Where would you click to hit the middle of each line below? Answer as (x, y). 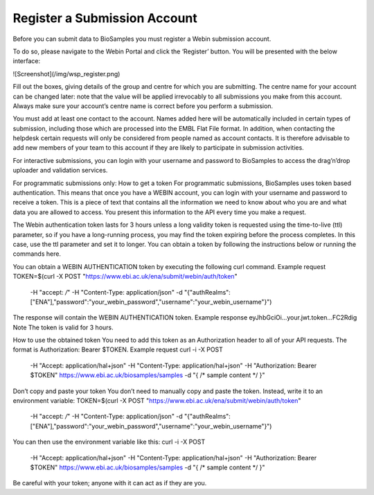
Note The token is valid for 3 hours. (63, 327)
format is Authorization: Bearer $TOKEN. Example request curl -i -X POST (118, 349)
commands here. (37, 254)
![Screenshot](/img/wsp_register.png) (66, 73)
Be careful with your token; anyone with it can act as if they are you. (110, 483)
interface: (27, 61)
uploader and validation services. (60, 171)
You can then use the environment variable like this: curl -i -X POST (109, 442)
